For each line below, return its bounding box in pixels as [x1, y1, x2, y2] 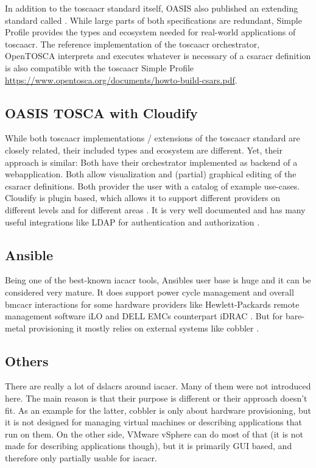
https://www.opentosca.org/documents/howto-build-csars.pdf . [5, 73, 237, 86]
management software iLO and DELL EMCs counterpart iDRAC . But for [5, 310, 283, 322]
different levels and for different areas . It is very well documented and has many [5, 203, 306, 216]
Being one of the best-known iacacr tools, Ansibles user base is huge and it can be [5, 274, 311, 286]
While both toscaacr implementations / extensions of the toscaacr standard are [5, 132, 300, 144]
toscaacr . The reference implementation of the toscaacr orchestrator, [5, 37, 260, 50]
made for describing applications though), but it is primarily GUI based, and [5, 439, 292, 452]
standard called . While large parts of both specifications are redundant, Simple [5, 13, 302, 26]
